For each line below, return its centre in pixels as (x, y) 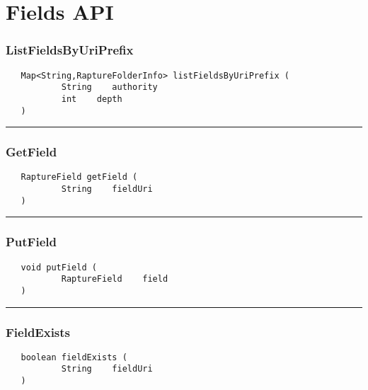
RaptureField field (115, 279)
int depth (92, 99)
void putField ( (59, 267)
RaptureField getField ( (79, 177)
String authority (109, 87)
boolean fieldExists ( (74, 357)
